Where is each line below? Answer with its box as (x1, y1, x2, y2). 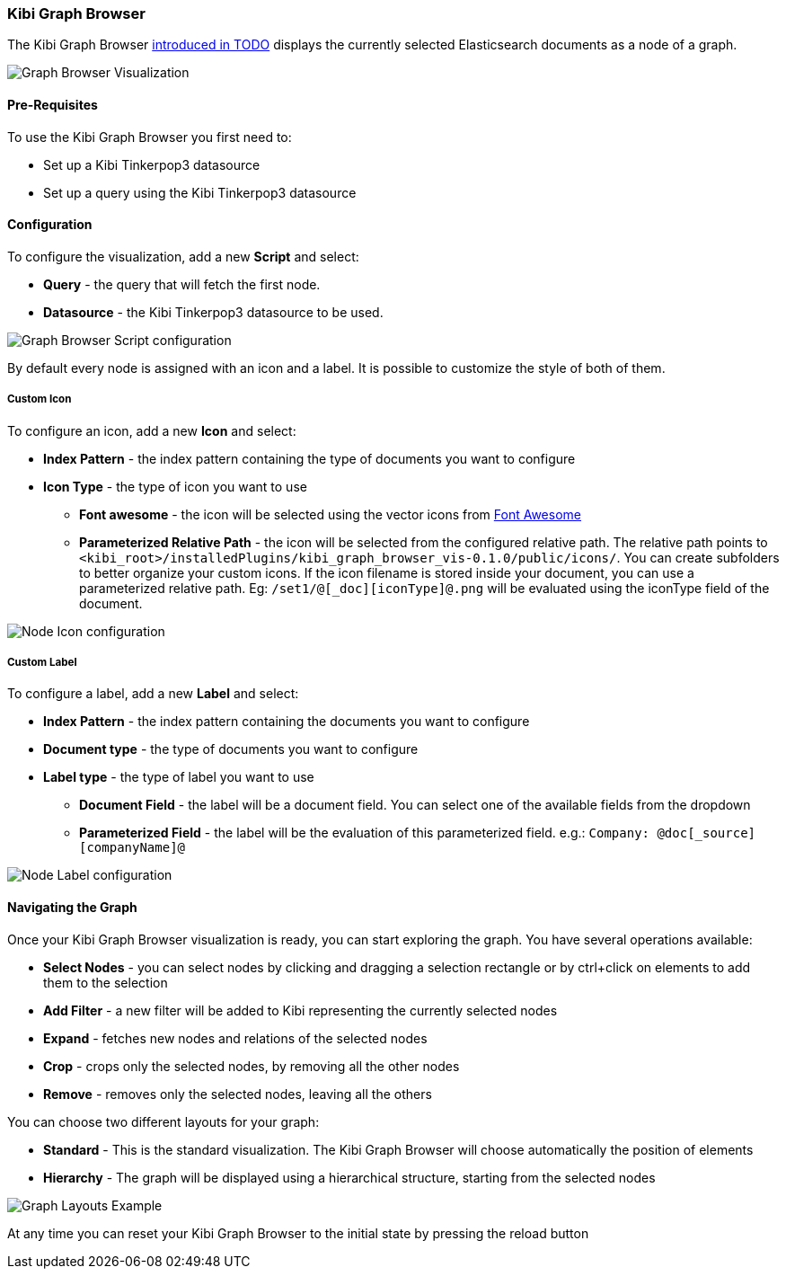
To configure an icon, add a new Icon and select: (7, 422, 296, 439)
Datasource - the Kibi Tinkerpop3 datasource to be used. (43, 304, 384, 320)
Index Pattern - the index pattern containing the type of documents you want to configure (43, 450, 576, 466)
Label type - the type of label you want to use (43, 769, 314, 785)
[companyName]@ (79, 840, 186, 855)
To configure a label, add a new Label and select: (7, 686, 299, 702)
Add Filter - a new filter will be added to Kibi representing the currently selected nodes (43, 1002, 558, 1018)
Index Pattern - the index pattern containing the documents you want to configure (43, 713, 530, 730)
